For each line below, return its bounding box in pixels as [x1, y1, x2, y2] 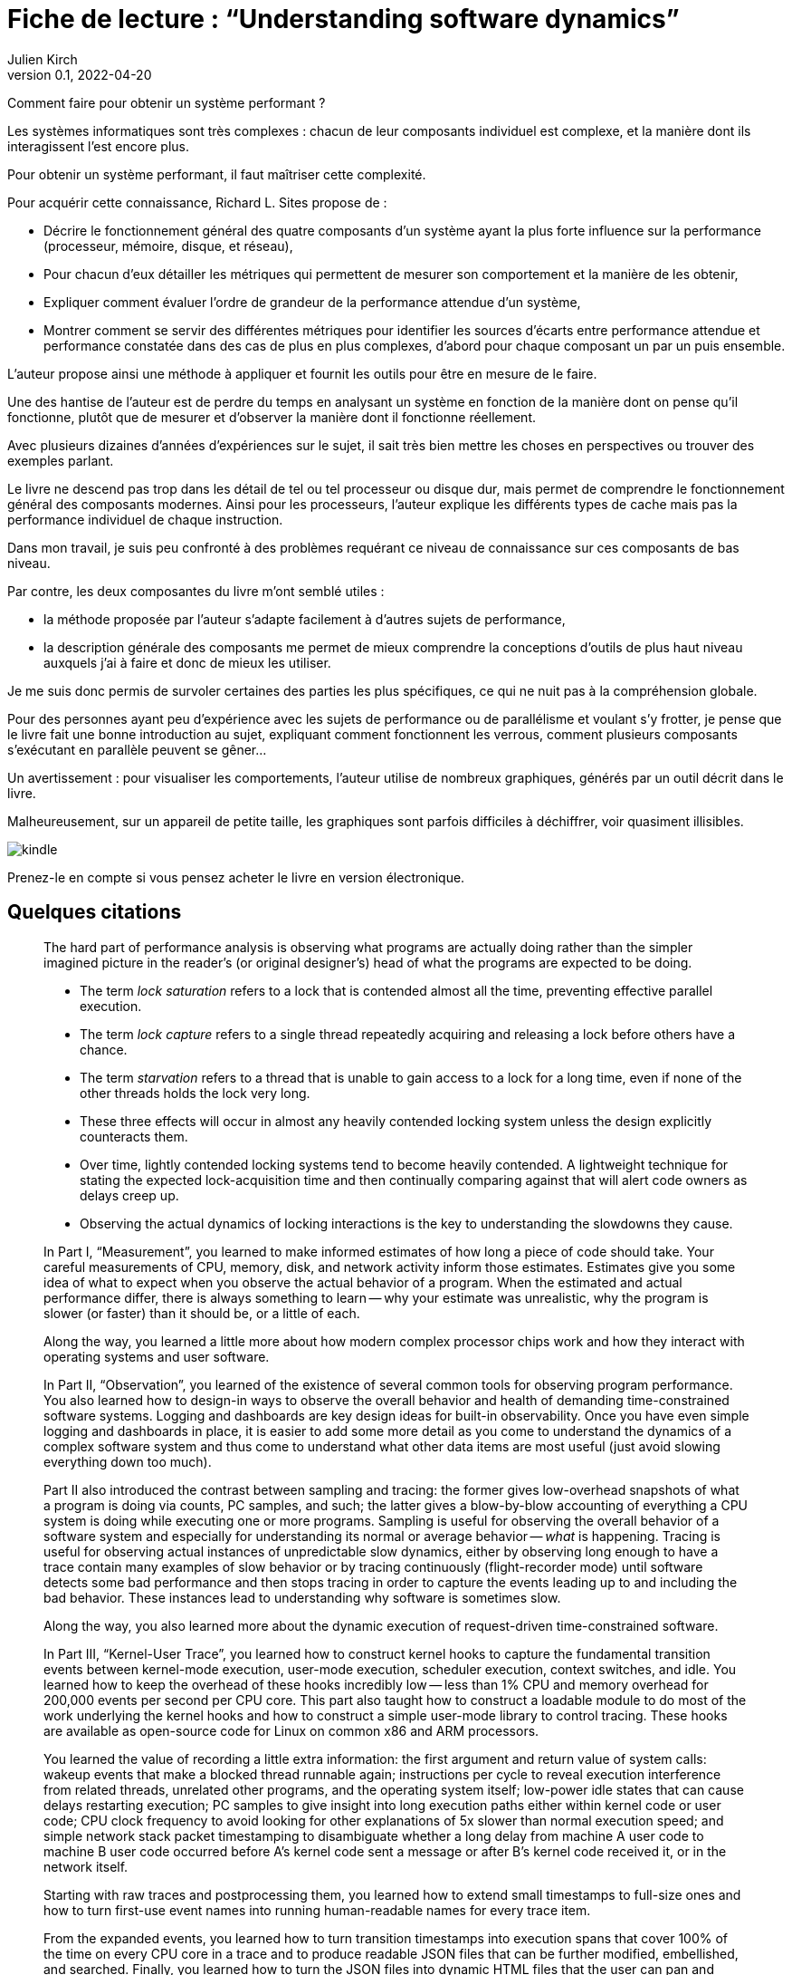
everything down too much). [43, 1453, 212, 1469]
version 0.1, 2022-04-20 [7, 66, 152, 82]
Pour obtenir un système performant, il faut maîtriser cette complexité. [7, 166, 426, 182]
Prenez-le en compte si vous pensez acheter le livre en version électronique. [7, 869, 465, 885]
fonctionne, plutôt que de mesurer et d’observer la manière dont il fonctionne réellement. [7, 409, 537, 425]
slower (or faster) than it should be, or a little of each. [43, 1305, 360, 1321]
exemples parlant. [7, 452, 114, 468]
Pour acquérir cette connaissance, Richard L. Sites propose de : [7, 194, 387, 210]
